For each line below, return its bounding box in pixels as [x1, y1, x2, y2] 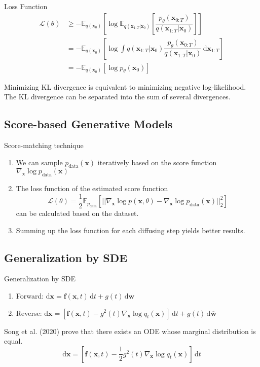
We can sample [16, 157, 63, 167]
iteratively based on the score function [97, 157, 217, 167]
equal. [4, 336, 23, 346]
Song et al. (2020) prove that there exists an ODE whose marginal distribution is [4, 325, 256, 336]
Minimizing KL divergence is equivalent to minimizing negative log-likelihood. [4, 81, 246, 92]
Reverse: [16, 307, 42, 318]
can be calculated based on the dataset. [16, 207, 139, 218]
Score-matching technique [4, 140, 84, 151]
